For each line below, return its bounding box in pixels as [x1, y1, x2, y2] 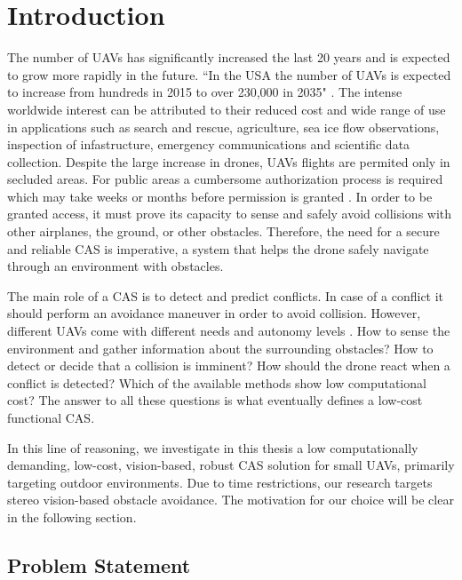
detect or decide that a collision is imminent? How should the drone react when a [7, 356, 450, 375]
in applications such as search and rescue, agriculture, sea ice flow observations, [7, 117, 440, 136]
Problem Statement [7, 551, 191, 578]
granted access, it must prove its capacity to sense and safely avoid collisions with [7, 204, 452, 223]
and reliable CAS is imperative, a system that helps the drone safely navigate [7, 239, 429, 258]
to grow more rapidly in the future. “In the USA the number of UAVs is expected [7, 65, 451, 83]
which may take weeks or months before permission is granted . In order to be [7, 187, 433, 205]
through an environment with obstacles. [7, 257, 224, 275]
